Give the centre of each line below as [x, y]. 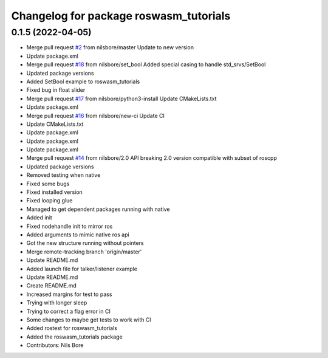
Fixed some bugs [48, 184]
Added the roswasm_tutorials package [74, 337]
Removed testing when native [63, 175]
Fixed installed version [55, 192]
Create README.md [52, 286]
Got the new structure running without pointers [85, 243]
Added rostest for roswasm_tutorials [72, 328]
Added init [39, 218]
